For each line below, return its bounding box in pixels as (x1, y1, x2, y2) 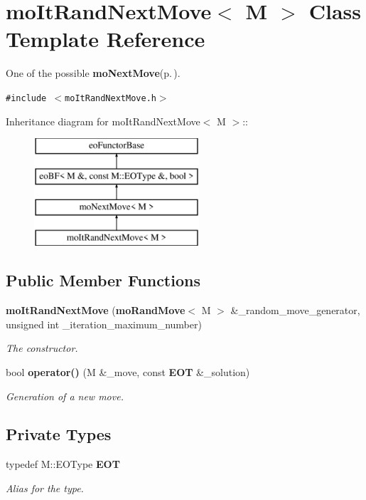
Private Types (6, 423, 112, 445)
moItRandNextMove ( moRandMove (6, 303, 185, 318)
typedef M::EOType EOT (6, 457, 120, 472)
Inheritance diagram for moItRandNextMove (6, 113, 200, 128)
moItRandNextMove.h (65, 93, 156, 103)
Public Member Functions (6, 269, 200, 291)
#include (6, 93, 47, 103)
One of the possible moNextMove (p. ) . (6, 66, 181, 80)
